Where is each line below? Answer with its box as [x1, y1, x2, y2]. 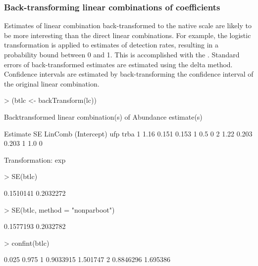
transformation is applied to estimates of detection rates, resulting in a [4, 40, 219, 50]
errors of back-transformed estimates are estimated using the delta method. [4, 59, 233, 69]
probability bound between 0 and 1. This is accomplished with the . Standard [4, 49, 240, 59]
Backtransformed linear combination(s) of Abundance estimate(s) [4, 111, 203, 122]
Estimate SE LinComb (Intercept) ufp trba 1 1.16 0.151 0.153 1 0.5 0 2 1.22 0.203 [4, 128, 253, 138]
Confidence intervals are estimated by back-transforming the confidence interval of [4, 69, 254, 79]
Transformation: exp [4, 154, 66, 165]
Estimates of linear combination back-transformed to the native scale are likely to [4, 20, 252, 31]
